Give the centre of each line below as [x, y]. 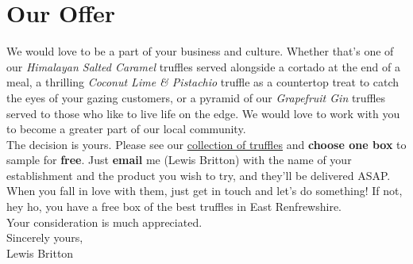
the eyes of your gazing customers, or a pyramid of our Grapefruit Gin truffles [196, 97]
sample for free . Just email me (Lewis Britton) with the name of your [179, 160]
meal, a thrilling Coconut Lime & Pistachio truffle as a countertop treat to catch [203, 82]
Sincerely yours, [45, 237]
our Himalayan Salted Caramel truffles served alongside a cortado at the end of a [203, 66]
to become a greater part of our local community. [126, 129]
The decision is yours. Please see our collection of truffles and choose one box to [206, 144]
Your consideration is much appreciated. [104, 222]
